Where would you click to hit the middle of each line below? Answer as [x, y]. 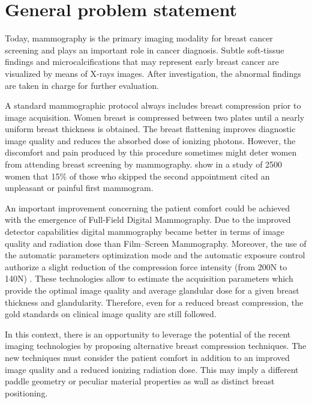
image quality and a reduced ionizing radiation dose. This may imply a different [152, 369]
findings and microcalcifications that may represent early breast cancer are [142, 62]
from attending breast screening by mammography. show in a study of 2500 [144, 164]
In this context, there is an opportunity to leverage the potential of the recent [148, 334]
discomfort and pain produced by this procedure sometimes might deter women [151, 152]
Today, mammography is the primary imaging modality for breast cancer [139, 38]
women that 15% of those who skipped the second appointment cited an [137, 176]
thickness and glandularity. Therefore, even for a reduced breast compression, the [154, 302]
